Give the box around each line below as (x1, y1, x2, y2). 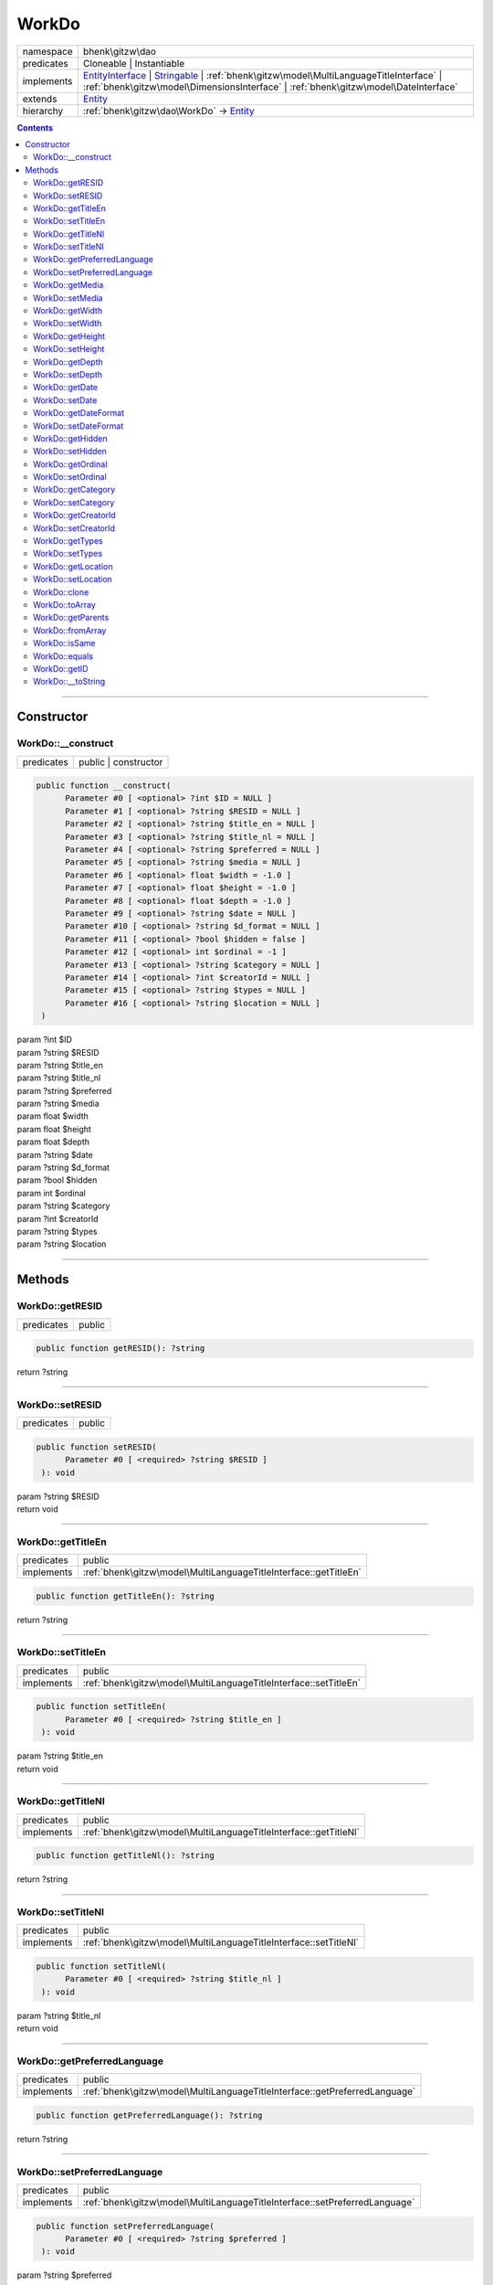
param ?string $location (16, 1238, 107, 1249)
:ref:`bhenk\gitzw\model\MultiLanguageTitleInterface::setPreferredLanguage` (82, 2196, 415, 2209)
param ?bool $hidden (16, 1174, 98, 1185)
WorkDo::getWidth (33, 305, 103, 316)
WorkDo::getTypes (33, 536, 104, 547)
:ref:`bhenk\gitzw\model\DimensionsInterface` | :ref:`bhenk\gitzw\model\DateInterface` (82, 80, 458, 93)
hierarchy (22, 104, 64, 117)
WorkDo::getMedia (33, 280, 104, 291)
